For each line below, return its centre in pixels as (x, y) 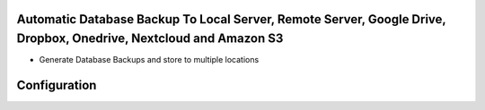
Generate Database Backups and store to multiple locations (149, 60)
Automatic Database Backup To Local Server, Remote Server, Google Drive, (231, 19)
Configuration (57, 85)
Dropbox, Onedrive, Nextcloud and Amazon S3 (150, 39)
